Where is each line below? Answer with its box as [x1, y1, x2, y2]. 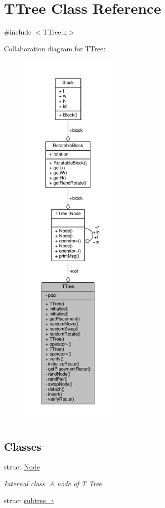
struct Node [4, 462, 40, 472]
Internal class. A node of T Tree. [4, 478, 104, 489]
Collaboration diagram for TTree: [4, 43, 106, 53]
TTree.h [42, 27, 67, 37]
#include [4, 27, 32, 37]
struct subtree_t [4, 495, 54, 505]
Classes [4, 438, 41, 454]
